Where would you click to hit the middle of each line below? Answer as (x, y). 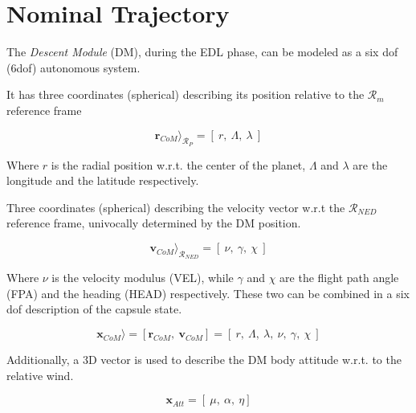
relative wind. (40, 375)
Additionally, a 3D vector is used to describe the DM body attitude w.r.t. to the (204, 360)
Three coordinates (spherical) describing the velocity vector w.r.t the (176, 207)
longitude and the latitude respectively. (103, 180)
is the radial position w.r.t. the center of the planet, (178, 164)
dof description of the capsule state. (94, 309)
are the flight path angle (339, 278)
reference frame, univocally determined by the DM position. (154, 223)
